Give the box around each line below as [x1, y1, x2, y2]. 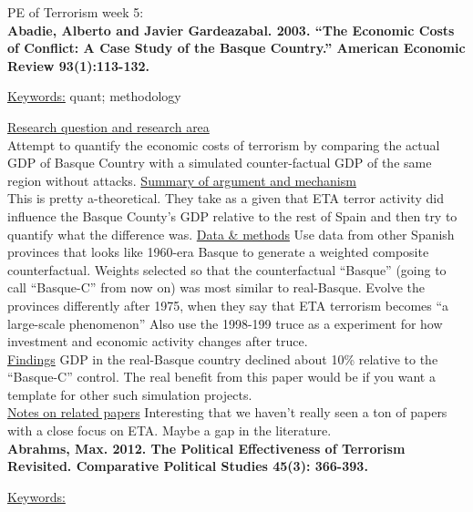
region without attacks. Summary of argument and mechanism [7, 170, 356, 189]
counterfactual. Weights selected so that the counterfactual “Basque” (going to [7, 260, 447, 279]
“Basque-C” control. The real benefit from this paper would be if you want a [7, 367, 436, 386]
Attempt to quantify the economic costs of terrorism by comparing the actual [7, 135, 440, 154]
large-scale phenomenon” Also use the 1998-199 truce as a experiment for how [7, 313, 443, 333]
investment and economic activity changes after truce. [7, 332, 308, 351]
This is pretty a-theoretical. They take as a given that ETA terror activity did [7, 189, 444, 208]
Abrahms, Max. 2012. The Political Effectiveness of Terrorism [7, 438, 406, 457]
